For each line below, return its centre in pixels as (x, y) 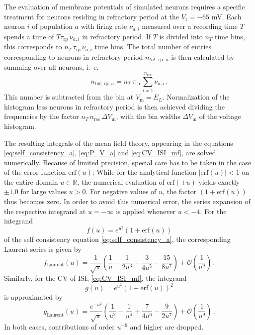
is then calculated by (203, 56)
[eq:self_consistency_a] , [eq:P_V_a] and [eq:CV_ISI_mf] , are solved (110, 153)
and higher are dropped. (167, 327)
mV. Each (226, 16)
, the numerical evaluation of (121, 181)
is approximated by (33, 297)
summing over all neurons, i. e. (51, 67)
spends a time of (29, 36)
